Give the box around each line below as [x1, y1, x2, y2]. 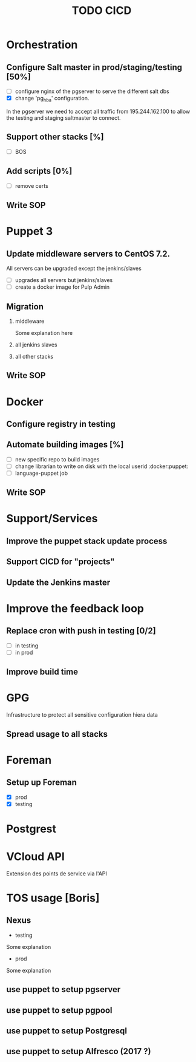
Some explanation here [15, 329, 73, 336]
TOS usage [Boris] [6, 891, 100, 905]
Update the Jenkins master [6, 577, 111, 587]
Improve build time [6, 667, 79, 677]
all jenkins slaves [15, 341, 57, 348]
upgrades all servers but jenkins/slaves [15, 277, 113, 283]
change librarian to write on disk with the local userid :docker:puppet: [15, 463, 189, 470]
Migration [6, 302, 44, 312]
